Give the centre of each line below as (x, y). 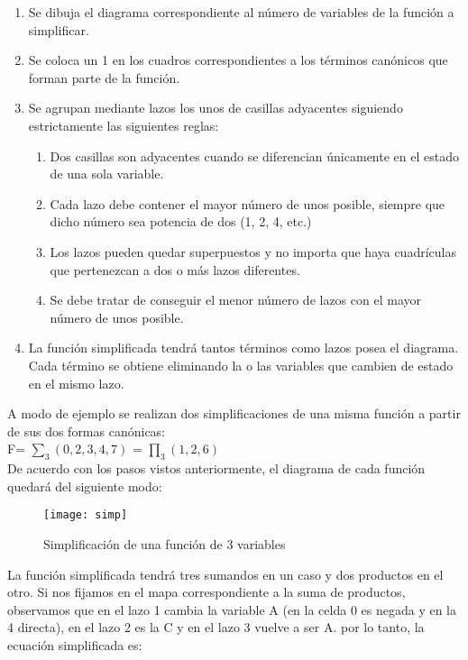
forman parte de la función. (104, 77)
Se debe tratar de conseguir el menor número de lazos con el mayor (235, 300)
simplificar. (59, 29)
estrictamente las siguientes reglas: (124, 125)
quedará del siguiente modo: (85, 486)
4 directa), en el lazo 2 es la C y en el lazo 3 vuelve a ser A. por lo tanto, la (216, 627)
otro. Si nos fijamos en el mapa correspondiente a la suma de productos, (206, 592)
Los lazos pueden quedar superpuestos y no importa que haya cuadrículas (253, 251)
